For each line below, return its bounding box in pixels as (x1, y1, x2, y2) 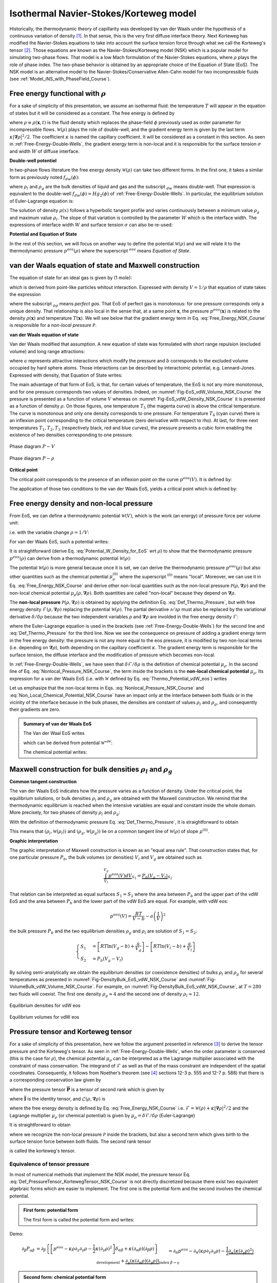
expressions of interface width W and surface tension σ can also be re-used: (9, 222, 173, 228)
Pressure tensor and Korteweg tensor (9, 1027, 132, 1036)
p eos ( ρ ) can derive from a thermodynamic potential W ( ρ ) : (9, 555, 131, 561)
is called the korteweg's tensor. (9, 1148, 76, 1154)
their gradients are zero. (9, 706, 61, 713)
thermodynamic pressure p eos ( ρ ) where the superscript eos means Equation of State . (9, 247, 191, 254)
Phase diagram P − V (9, 443, 55, 450)
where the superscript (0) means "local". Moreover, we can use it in (119, 573, 261, 579)
